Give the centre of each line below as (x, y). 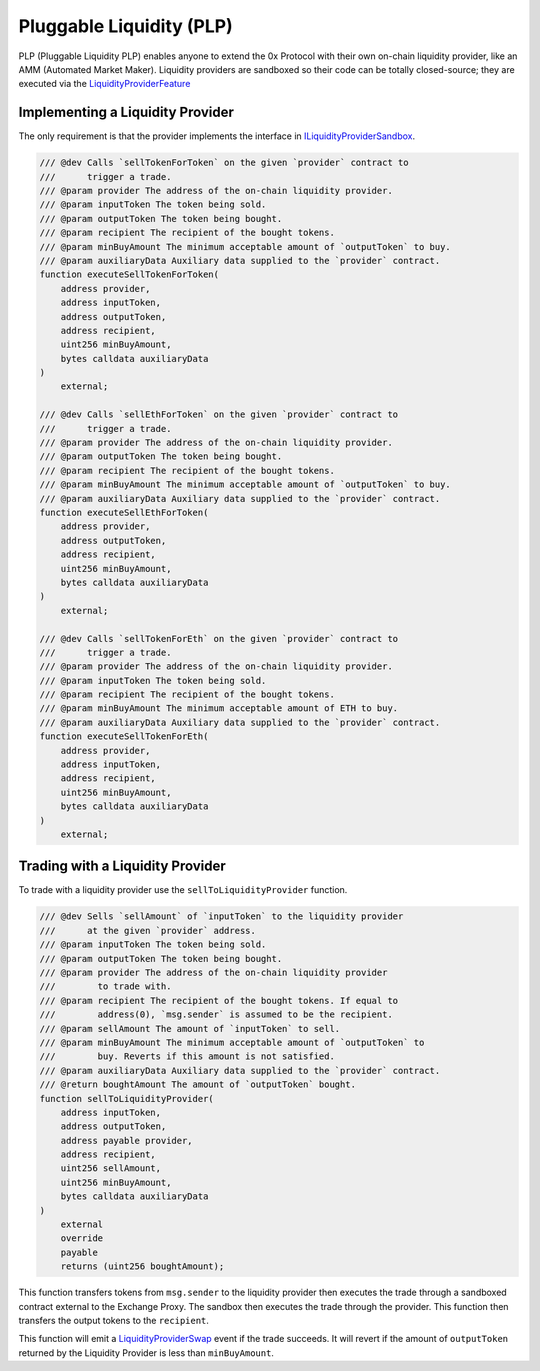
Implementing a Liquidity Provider (126, 112)
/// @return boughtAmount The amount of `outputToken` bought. (198, 1084)
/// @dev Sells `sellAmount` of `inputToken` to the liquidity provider (221, 916)
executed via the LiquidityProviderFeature (104, 84)
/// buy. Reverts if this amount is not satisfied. (187, 1056)
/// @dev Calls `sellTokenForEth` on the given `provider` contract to (219, 638)
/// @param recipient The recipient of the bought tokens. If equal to (219, 1000)
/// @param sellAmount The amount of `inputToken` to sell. (190, 1028)
